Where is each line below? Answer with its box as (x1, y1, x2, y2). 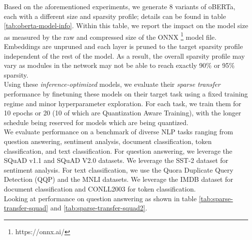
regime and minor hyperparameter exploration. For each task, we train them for (4, 98, 241, 108)
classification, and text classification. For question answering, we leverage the (4, 145, 233, 156)
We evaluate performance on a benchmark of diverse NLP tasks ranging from (4, 127, 233, 137)
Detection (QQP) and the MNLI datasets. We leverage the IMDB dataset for (4, 174, 233, 184)
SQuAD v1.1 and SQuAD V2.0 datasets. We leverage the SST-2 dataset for (4, 155, 229, 165)
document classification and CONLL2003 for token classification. (4, 183, 196, 193)
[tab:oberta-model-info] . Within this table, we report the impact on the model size (4, 20, 248, 31)
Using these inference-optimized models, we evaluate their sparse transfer (4, 79, 220, 89)
